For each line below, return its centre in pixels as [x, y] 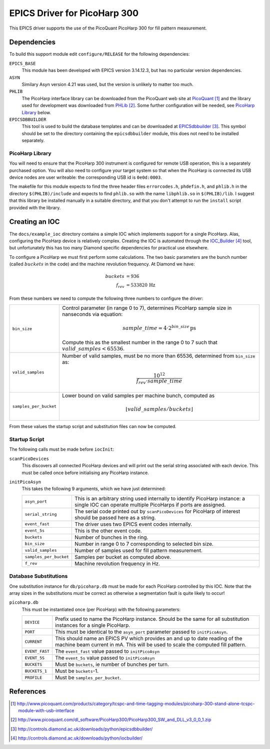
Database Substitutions [38, 576]
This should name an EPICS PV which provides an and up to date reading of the [149, 638]
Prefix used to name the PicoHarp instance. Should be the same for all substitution [152, 619]
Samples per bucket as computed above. [123, 557]
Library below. [36, 112]
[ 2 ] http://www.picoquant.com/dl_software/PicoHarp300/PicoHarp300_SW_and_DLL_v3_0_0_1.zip [111, 720]
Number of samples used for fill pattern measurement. [138, 550]
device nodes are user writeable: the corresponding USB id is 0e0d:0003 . [85, 177]
